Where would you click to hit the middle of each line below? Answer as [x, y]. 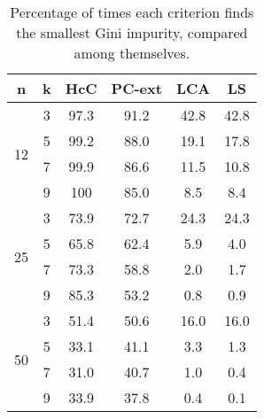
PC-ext [136, 88]
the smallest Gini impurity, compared [132, 32]
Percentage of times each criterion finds [132, 12]
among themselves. [132, 53]
